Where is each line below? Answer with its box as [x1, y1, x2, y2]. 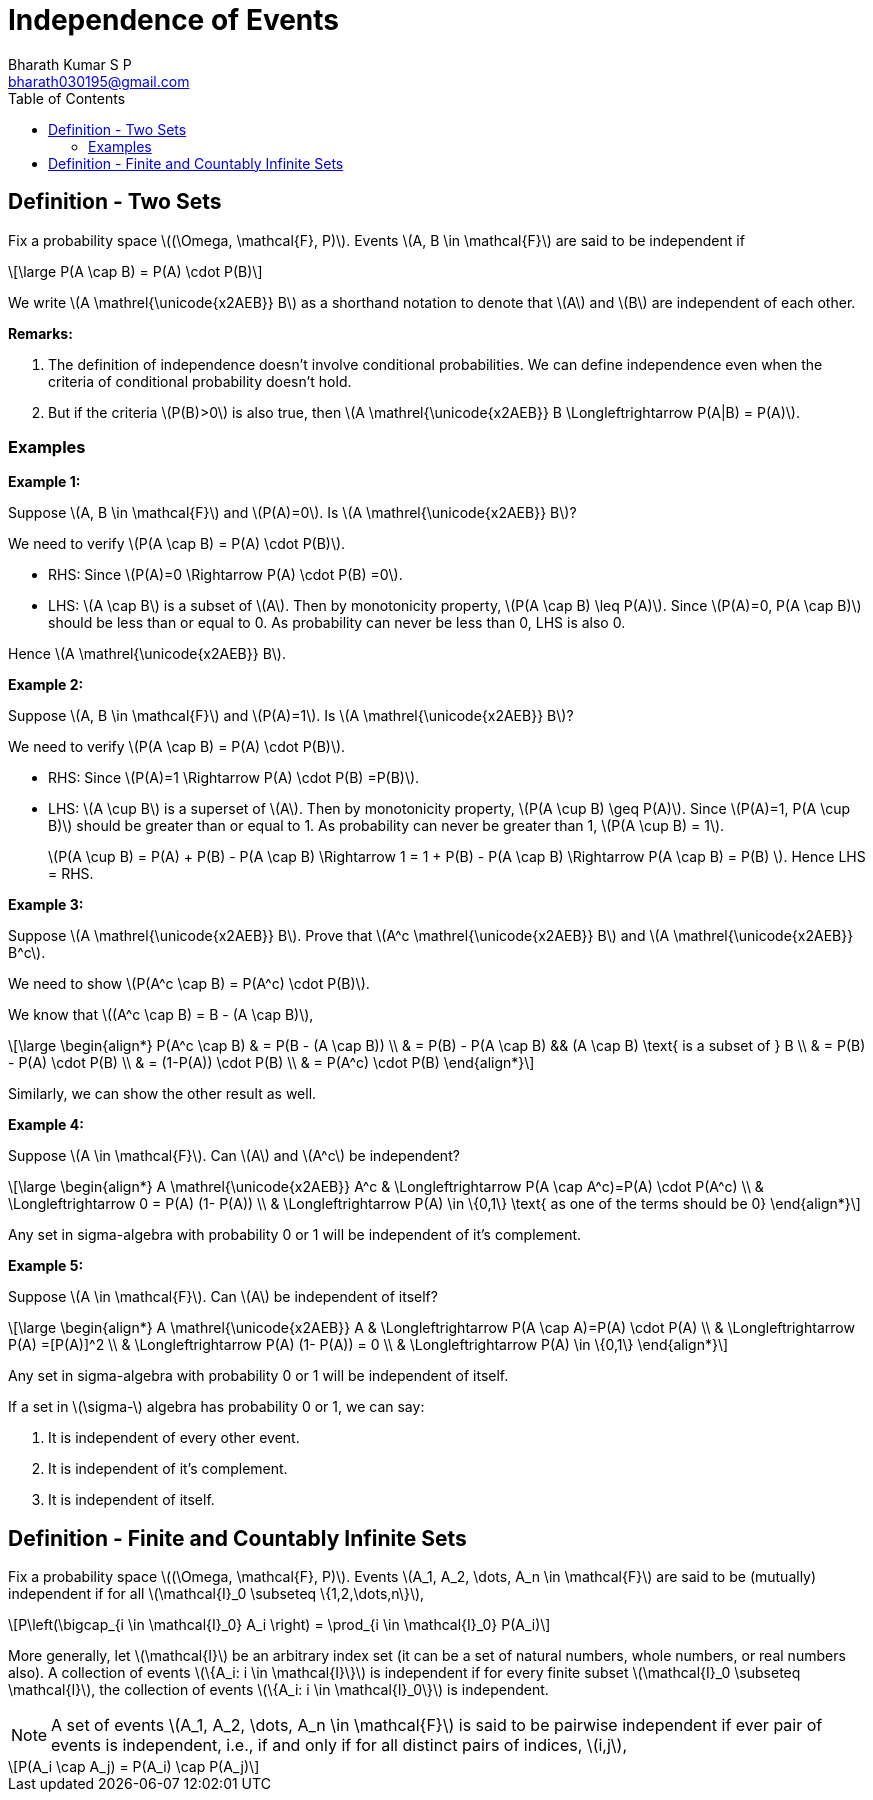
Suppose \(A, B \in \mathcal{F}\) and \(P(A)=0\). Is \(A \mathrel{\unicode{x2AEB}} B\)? [8, 504, 577, 522]
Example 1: [8, 473, 81, 491]
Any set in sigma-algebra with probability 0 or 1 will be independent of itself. [8, 1367, 509, 1385]
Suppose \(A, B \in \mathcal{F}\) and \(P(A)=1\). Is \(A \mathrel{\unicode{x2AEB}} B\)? [8, 707, 574, 725]
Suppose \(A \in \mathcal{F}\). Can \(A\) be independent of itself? [8, 1288, 438, 1306]
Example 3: [8, 896, 84, 914]
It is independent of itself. [48, 1491, 215, 1509]
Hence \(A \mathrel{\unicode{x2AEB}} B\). [8, 645, 286, 663]
